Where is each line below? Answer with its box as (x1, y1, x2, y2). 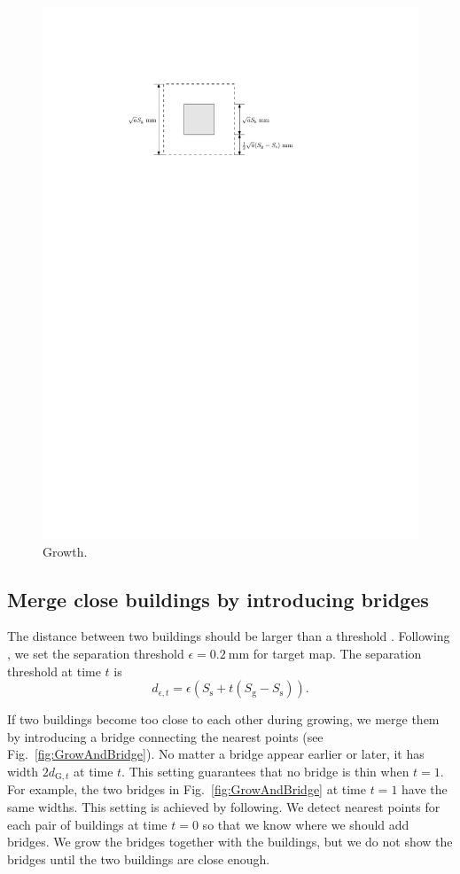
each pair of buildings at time (7, 815, 168, 833)
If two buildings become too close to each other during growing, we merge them (7, 710, 440, 729)
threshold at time (7, 661, 101, 680)
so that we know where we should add (202, 815, 409, 833)
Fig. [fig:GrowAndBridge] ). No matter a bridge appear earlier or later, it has (7, 745, 425, 763)
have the (402, 780, 448, 799)
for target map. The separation (253, 644, 422, 662)
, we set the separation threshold (7, 644, 184, 662)
